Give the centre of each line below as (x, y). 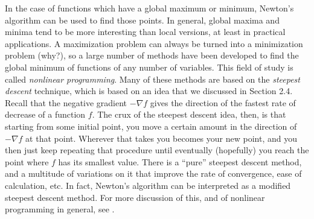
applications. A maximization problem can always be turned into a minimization (154, 43)
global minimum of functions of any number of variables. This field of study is (149, 67)
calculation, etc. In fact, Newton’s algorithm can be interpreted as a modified (148, 185)
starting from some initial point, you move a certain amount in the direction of (151, 126)
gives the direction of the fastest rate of (223, 102)
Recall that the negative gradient (66, 102)
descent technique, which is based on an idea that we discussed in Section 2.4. (149, 91)
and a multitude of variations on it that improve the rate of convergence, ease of (153, 173)
